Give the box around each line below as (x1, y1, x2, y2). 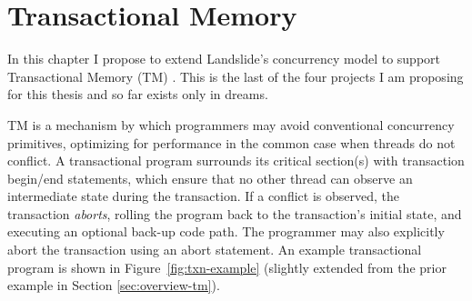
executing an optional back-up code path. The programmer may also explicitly (7, 222, 445, 241)
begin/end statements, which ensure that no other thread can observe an (7, 168, 413, 187)
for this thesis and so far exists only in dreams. (7, 85, 268, 104)
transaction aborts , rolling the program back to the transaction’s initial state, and (7, 204, 462, 223)
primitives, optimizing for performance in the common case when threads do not (7, 133, 456, 152)
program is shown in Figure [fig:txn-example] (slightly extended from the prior (7, 257, 447, 276)
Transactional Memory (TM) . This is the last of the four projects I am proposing (7, 66, 464, 85)
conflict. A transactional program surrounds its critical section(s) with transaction (7, 151, 465, 170)
